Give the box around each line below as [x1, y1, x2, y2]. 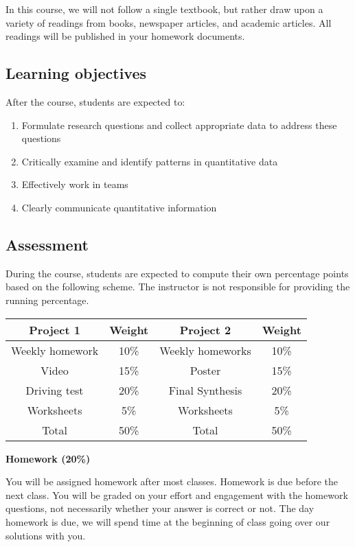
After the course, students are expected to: [5, 94, 185, 108]
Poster [190, 362, 221, 378]
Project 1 [29, 321, 80, 338]
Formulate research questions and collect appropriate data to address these [21, 117, 337, 132]
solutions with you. [5, 528, 86, 542]
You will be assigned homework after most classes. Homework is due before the [5, 474, 339, 489]
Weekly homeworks [159, 342, 251, 358]
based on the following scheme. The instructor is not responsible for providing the [5, 279, 350, 294]
